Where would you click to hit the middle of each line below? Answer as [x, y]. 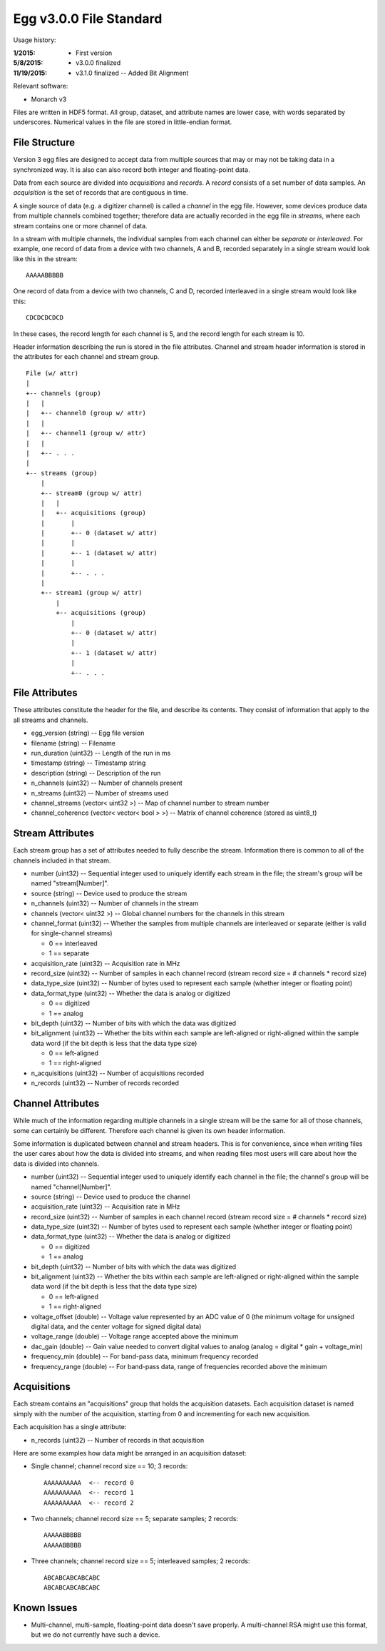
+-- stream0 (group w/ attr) [91, 493]
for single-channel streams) [72, 933]
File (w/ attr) [52, 373]
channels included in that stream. [62, 860]
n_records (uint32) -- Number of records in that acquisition [118, 1440]
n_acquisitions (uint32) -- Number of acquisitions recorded [118, 1073]
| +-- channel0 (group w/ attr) [86, 413]
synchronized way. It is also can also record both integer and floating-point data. [132, 169]
